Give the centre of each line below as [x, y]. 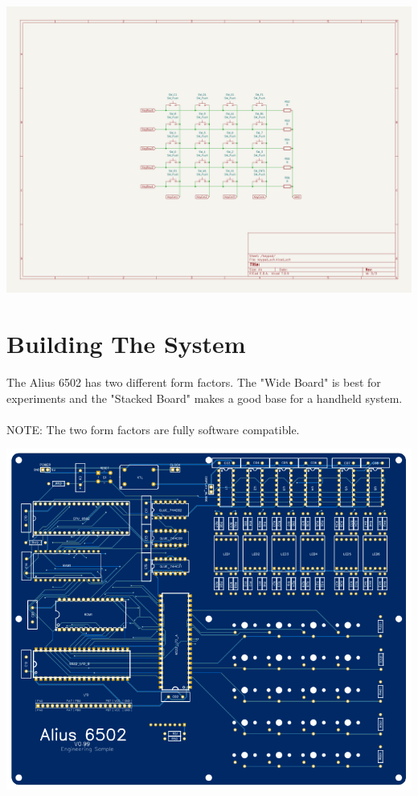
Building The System [126, 344]
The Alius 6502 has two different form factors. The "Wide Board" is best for [194, 382]
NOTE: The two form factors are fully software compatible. [153, 429]
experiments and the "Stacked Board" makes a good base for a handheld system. [205, 398]
